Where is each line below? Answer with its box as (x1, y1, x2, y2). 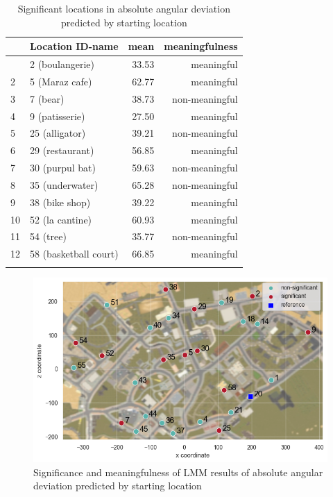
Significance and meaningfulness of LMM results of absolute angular (33, 464, 323, 479)
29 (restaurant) (30, 143, 94, 158)
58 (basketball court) (30, 246, 119, 261)
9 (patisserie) (30, 108, 85, 123)
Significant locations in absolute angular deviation (17, 1, 230, 15)
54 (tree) (30, 229, 67, 244)
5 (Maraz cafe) (30, 74, 92, 88)
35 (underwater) (30, 177, 99, 192)
